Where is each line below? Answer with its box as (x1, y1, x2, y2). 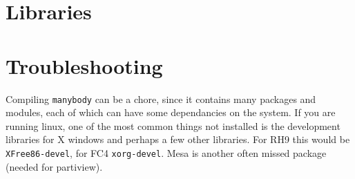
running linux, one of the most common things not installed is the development (6, 118, 340, 133)
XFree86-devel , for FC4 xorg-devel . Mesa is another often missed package (6, 145, 327, 160)
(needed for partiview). (6, 159, 103, 173)
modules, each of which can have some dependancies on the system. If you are (6, 105, 336, 120)
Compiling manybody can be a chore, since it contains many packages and (6, 91, 316, 106)
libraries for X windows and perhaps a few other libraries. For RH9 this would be (6, 132, 350, 147)
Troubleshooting (6, 51, 163, 79)
